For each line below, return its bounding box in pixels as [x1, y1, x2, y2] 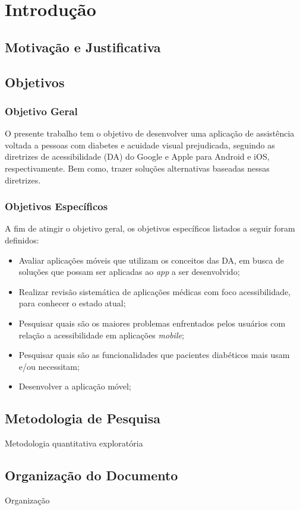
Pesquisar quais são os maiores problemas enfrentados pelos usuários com [18, 316, 286, 329]
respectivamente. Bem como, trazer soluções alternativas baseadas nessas [5, 161, 270, 174]
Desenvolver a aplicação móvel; [18, 380, 131, 392]
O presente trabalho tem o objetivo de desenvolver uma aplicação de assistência [5, 127, 295, 140]
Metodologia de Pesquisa [5, 409, 161, 427]
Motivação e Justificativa [5, 37, 161, 56]
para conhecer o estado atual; [18, 297, 126, 309]
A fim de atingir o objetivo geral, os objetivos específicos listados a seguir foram [5, 222, 295, 235]
